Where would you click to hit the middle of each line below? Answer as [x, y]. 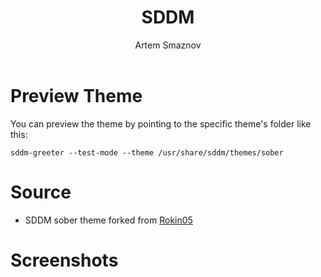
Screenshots [64, 260]
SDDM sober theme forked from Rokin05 [108, 220]
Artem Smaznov [168, 45]
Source [41, 192]
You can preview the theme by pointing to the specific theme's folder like [161, 123]
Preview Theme [76, 95]
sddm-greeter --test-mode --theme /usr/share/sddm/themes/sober [147, 152]
